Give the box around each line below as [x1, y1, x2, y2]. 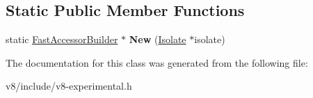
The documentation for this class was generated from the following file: [6, 55, 308, 70]
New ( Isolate [129, 32, 186, 47]
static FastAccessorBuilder [6, 32, 118, 47]
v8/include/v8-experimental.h [6, 79, 132, 93]
